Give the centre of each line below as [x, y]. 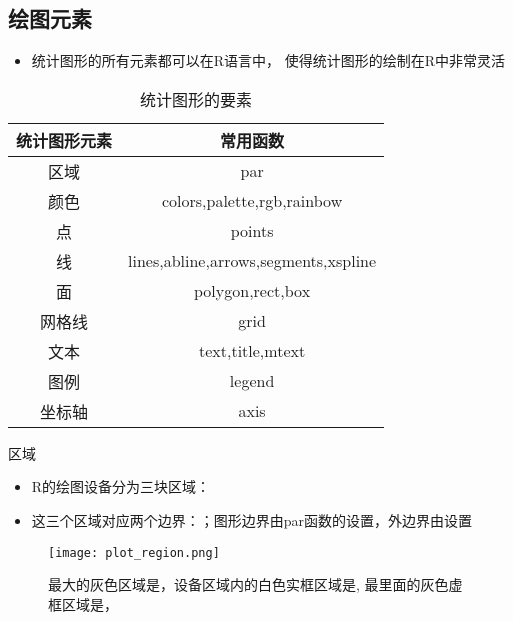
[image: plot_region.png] [134, 552]
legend [252, 381]
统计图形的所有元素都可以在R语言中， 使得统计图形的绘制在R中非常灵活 [268, 60]
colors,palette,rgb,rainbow [252, 201]
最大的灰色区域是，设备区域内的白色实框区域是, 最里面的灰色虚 [255, 584]
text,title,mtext [252, 351]
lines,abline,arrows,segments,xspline [252, 261]
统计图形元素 [64, 140]
